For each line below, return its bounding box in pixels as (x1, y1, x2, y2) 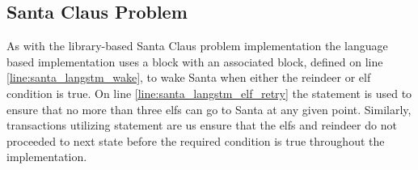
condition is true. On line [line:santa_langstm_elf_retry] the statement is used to (6, 84, 412, 101)
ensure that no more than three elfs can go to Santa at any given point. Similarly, (6, 100, 412, 117)
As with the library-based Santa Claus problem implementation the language (6, 37, 388, 54)
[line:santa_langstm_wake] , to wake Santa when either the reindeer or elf (6, 69, 371, 86)
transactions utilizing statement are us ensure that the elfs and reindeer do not (6, 117, 397, 134)
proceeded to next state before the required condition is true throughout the (6, 132, 385, 149)
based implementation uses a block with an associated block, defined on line (6, 53, 383, 70)
